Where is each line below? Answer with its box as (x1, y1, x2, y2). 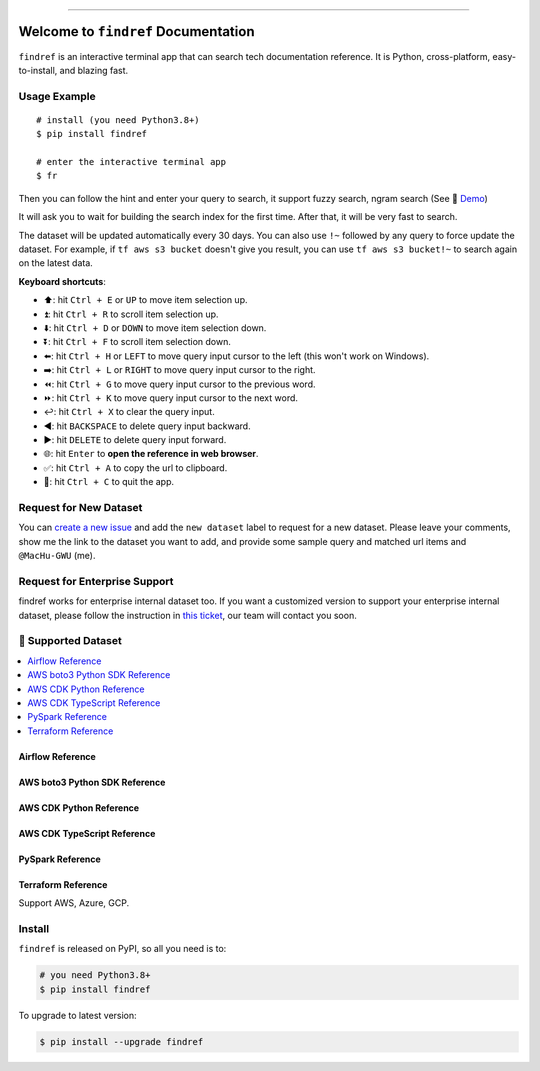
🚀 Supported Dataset (18, 634, 122, 648)
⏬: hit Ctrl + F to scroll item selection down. (43, 336, 232, 348)
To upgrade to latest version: (18, 1009, 137, 1021)
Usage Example (18, 89, 96, 103)
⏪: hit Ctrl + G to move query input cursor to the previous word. (43, 378, 316, 390)
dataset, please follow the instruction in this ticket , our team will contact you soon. (18, 609, 357, 621)
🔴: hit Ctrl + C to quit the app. (43, 476, 175, 488)
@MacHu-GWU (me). (18, 550, 96, 562)
